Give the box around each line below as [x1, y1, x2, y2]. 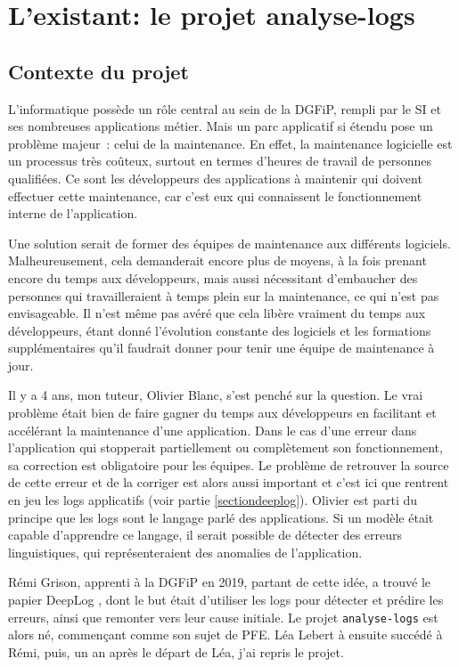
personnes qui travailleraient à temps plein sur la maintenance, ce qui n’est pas [8, 286, 439, 305]
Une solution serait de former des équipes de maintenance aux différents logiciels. [8, 233, 451, 252]
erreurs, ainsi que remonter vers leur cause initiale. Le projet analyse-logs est [8, 607, 439, 626]
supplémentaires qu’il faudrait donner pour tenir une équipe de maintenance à [8, 338, 435, 357]
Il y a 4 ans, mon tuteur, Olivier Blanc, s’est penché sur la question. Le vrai [8, 386, 423, 404]
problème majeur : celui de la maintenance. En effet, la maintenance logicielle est [8, 134, 453, 152]
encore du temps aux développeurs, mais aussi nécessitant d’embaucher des [8, 268, 418, 287]
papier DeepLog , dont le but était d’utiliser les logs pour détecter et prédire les [8, 590, 444, 609]
